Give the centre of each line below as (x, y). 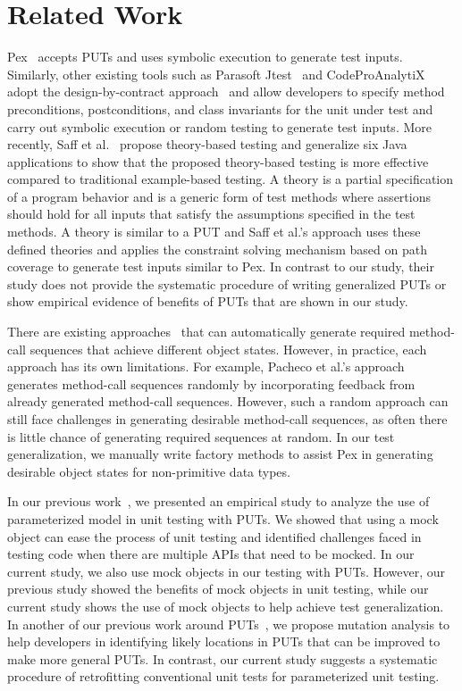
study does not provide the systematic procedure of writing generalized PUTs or (227, 283)
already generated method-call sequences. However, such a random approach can (228, 401)
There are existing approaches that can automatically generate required (206, 332)
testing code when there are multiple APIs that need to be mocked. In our (211, 554)
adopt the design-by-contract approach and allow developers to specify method (226, 92)
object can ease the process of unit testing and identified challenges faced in (214, 536)
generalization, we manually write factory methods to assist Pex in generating (220, 454)
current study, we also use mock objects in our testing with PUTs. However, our (227, 571)
